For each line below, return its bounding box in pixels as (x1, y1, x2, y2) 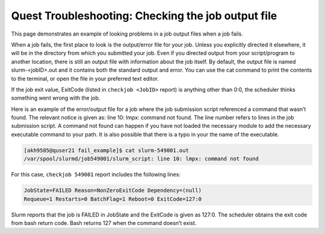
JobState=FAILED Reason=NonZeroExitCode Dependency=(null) (23, 187, 202, 194)
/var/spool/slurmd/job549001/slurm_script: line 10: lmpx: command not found (23, 156, 259, 162)
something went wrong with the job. (11, 94, 101, 102)
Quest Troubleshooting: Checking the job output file (11, 9, 277, 22)
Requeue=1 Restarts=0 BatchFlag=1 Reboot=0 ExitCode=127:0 (23, 195, 202, 202)
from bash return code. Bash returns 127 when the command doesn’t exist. (11, 219, 197, 226)
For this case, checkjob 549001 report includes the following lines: (11, 171, 181, 178)
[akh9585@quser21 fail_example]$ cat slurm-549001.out (23, 147, 189, 154)
